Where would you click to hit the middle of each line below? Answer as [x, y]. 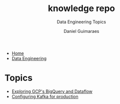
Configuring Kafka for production [45, 96]
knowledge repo [81, 8]
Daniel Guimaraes [81, 31]
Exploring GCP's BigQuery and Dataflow [52, 91]
